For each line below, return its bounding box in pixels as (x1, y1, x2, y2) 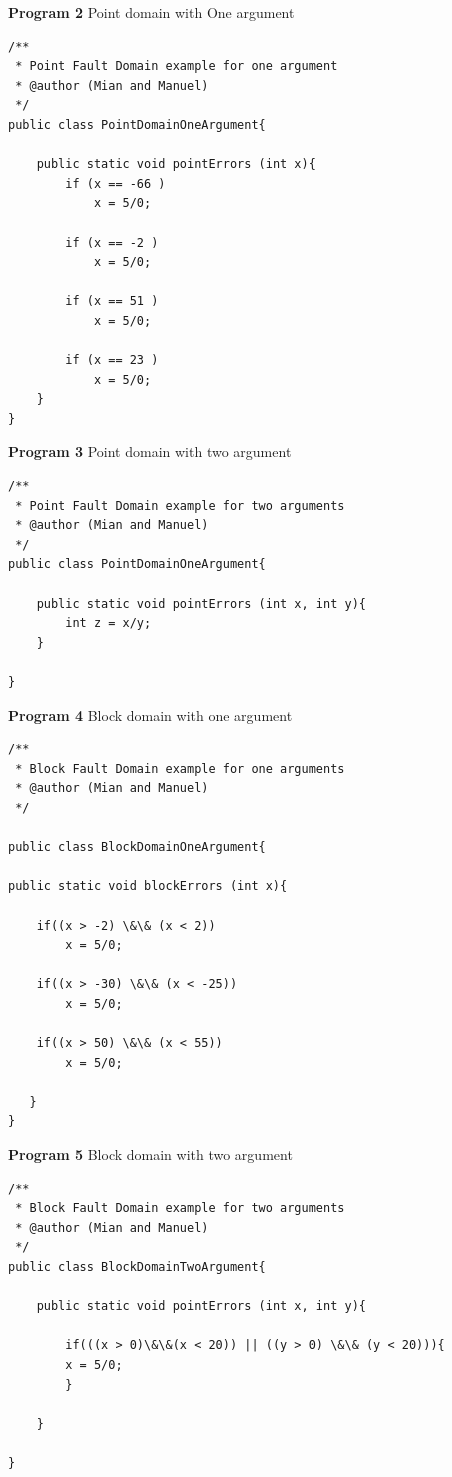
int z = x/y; (65, 616, 152, 631)
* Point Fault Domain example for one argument (15, 59, 338, 74)
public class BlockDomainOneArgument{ (8, 840, 266, 855)
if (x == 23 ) (65, 353, 159, 368)
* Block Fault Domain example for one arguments (15, 761, 345, 776)
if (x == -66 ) (65, 176, 166, 191)
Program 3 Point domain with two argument (8, 441, 292, 462)
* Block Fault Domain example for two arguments (15, 1201, 345, 1216)
